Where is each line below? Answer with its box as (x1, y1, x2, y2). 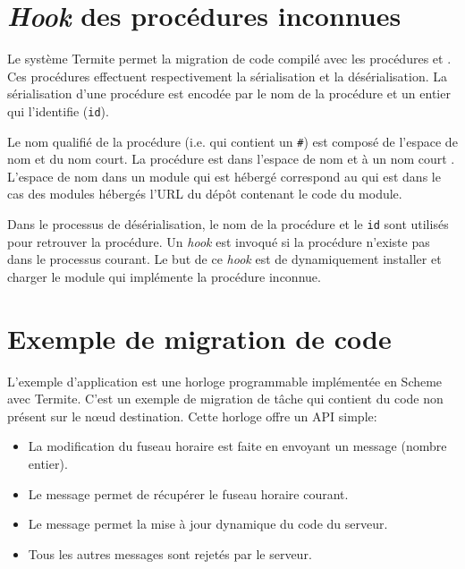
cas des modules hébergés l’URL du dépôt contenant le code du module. (7, 184, 402, 203)
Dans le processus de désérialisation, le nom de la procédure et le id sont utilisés (7, 215, 449, 233)
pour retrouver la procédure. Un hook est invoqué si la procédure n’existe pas (7, 232, 430, 251)
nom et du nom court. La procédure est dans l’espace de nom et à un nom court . (7, 149, 455, 168)
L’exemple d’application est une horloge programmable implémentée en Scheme (7, 371, 443, 390)
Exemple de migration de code (7, 319, 392, 356)
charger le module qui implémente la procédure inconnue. (7, 267, 321, 285)
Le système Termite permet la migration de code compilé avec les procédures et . (7, 49, 452, 68)
